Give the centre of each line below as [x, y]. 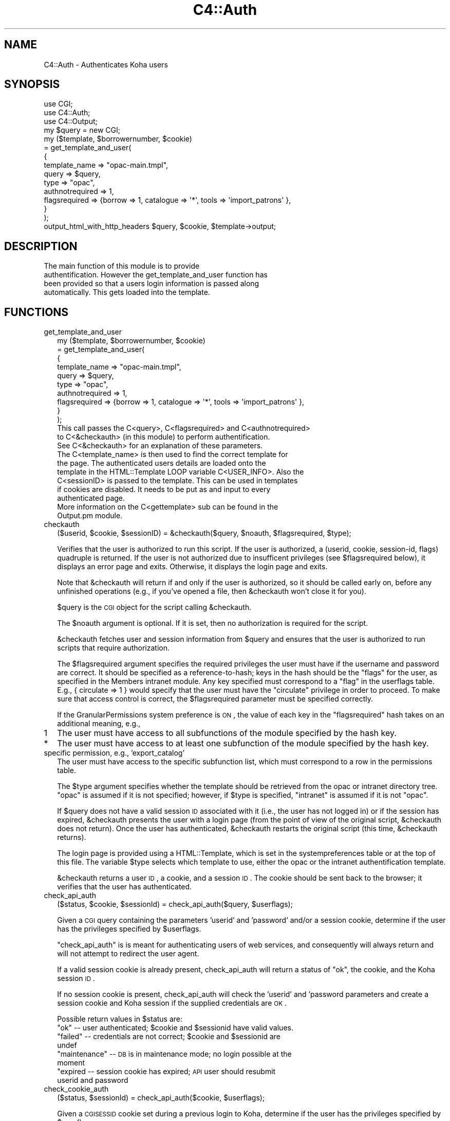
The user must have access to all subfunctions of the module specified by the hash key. [227, 733]
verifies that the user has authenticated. [125, 887]
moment [71, 1063]
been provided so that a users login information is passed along [152, 284]
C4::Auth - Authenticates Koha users [106, 64]
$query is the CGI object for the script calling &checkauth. [154, 607]
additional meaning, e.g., [99, 724]
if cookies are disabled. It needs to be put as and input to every [164, 489]
